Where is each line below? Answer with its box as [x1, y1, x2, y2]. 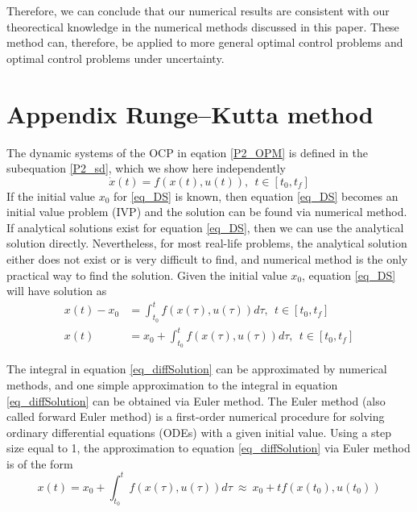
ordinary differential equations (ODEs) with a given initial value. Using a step [6, 423, 392, 440]
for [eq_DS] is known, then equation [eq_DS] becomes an [114, 187, 398, 204]
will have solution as [6, 282, 107, 299]
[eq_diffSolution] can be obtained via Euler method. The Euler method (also [6, 392, 386, 409]
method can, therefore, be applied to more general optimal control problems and [6, 34, 403, 51]
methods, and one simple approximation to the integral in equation [6, 376, 338, 393]
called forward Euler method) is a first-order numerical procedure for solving [6, 408, 385, 425]
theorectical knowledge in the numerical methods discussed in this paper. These [6, 18, 399, 35]
